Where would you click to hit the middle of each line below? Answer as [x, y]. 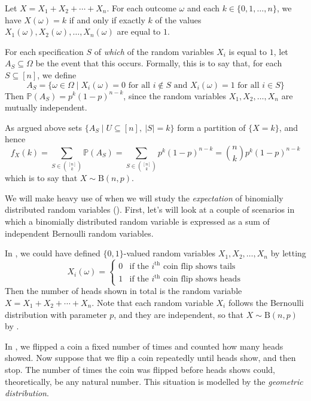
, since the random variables [175, 95]
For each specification [44, 51]
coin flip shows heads [202, 279]
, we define [57, 74]
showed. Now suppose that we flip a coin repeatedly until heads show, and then [150, 358]
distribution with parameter [56, 314]
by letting [288, 253]
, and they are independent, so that [179, 314]
